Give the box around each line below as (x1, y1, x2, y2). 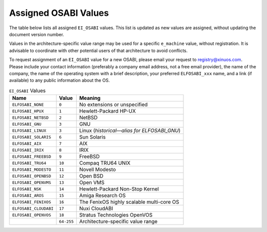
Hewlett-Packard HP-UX (79, 108, 136, 115)
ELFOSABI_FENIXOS (12, 199, 51, 205)
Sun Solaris (79, 134, 106, 140)
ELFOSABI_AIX (12, 141, 42, 146)
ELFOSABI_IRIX (12, 147, 44, 153)
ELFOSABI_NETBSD (12, 115, 49, 120)
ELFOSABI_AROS (12, 193, 44, 198)
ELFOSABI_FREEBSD (12, 154, 51, 159)
